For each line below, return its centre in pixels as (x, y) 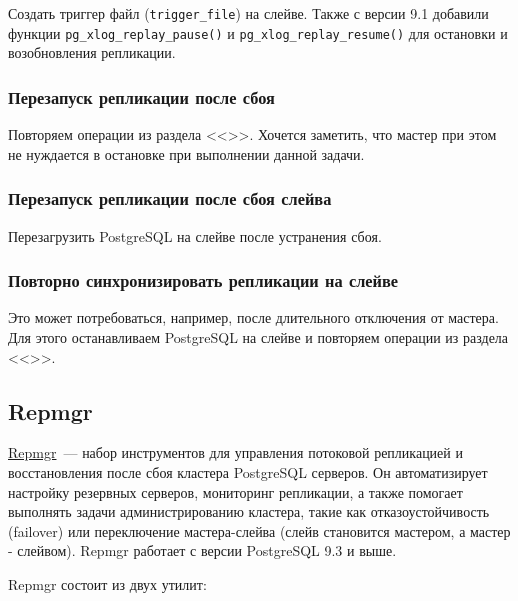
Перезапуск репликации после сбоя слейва (170, 198)
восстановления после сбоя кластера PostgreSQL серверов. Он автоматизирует (248, 471)
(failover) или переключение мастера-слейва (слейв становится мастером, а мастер (259, 530)
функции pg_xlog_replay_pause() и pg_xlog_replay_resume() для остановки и (258, 32)
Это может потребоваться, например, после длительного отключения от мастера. (253, 317)
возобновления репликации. (92, 52)
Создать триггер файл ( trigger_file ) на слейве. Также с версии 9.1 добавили (248, 13)
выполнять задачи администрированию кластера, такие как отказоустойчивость (249, 511)
